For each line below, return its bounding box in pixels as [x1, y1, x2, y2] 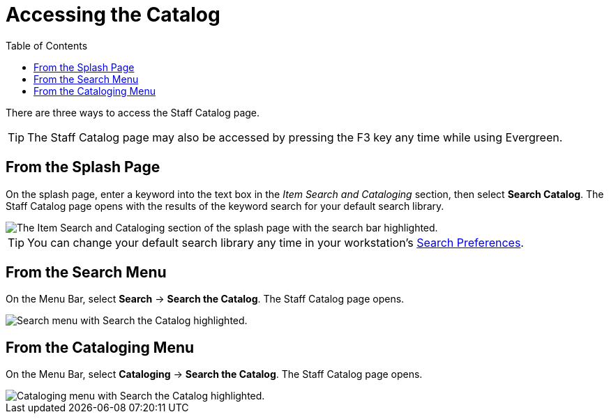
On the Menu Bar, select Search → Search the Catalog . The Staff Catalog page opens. [6, 293, 405, 305]
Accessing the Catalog [6, 3, 220, 26]
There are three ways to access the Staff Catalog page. [6, 106, 260, 119]
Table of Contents [6, 39, 88, 52]
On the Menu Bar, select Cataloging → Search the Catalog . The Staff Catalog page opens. [6, 368, 423, 381]
